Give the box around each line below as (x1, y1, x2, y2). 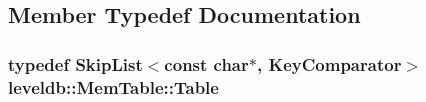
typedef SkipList (8, 51, 143, 76)
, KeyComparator (256, 51, 402, 76)
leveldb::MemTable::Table (8, 74, 219, 99)
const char (164, 51, 249, 76)
